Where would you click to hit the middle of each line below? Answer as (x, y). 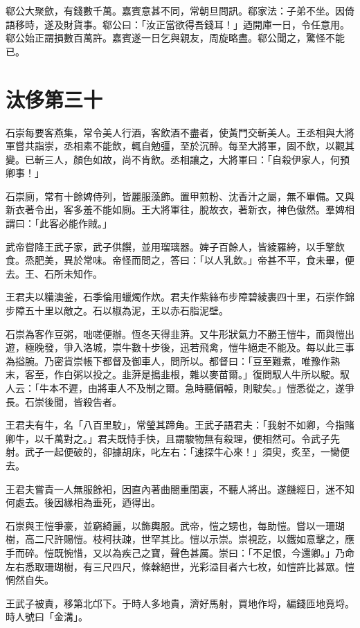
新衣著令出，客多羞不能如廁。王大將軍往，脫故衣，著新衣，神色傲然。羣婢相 (180, 209)
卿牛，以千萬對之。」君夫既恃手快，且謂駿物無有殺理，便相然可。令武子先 (173, 438)
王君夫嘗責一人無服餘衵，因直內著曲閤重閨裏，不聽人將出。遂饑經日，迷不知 (180, 488)
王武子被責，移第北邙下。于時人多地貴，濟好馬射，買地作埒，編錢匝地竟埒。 (180, 603)
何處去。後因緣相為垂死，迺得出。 (83, 502)
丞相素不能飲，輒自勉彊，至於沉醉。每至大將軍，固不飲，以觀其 (209, 146)
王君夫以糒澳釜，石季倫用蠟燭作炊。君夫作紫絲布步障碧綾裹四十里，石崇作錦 (180, 297)
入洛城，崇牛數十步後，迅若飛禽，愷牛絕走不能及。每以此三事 (214, 347)
